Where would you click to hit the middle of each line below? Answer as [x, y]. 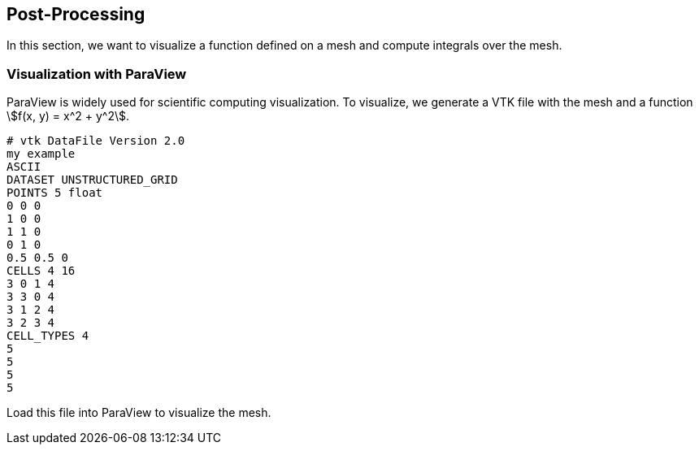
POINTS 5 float [55, 193]
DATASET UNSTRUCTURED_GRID [92, 180]
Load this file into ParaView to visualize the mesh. [139, 413]
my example [41, 154]
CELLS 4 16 [41, 271]
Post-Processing [76, 14]
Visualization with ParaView [97, 74]
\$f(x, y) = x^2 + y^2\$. [68, 116]
